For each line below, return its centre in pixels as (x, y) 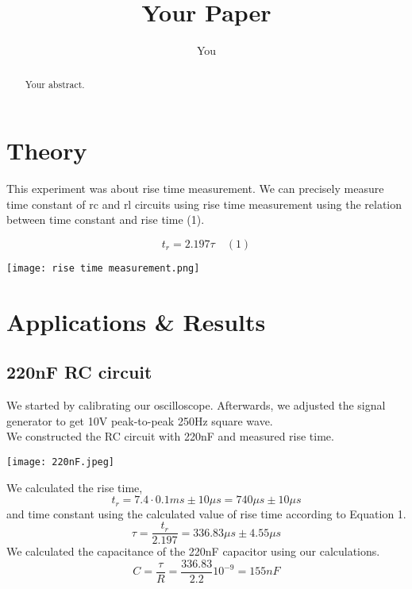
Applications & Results (136, 321)
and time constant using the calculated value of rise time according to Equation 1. (206, 513)
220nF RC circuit (79, 372)
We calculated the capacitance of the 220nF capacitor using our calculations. (193, 551)
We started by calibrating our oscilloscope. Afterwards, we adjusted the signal (196, 405)
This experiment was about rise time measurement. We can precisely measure (195, 189)
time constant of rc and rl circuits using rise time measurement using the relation (204, 204)
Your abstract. (55, 84)
